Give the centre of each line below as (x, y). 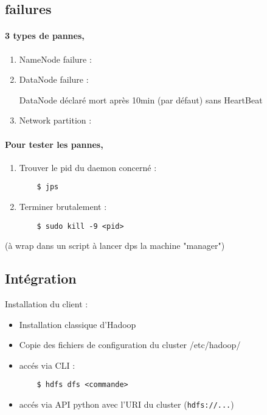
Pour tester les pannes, (54, 144)
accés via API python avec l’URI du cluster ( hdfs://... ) (127, 404)
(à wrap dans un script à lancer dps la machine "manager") (115, 246)
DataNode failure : (54, 79)
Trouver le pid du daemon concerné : (88, 167)
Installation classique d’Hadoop (78, 324)
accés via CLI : (47, 365)
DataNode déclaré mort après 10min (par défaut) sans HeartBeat (141, 99)
